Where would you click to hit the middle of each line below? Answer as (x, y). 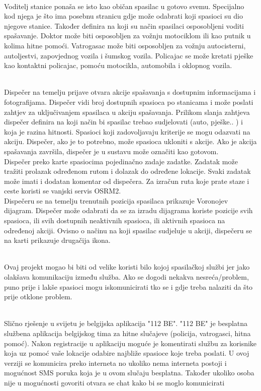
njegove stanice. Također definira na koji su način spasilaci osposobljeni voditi (124, 25)
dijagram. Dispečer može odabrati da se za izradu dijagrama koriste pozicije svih (128, 210)
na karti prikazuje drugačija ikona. (57, 240)
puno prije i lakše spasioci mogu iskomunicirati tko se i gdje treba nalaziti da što (128, 286)
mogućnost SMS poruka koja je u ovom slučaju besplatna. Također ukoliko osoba (129, 373)
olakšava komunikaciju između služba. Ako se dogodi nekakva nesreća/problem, (126, 277)
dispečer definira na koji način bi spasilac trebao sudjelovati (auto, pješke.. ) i (123, 122)
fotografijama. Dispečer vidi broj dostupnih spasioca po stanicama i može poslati (129, 102)
